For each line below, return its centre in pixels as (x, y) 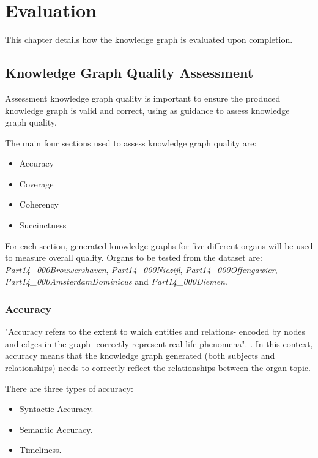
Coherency (39, 204)
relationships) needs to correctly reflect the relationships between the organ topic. (158, 368)
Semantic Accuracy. (56, 429)
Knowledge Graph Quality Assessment (129, 73)
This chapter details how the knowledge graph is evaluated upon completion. (149, 39)
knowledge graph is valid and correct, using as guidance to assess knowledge (147, 110)
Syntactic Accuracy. (56, 409)
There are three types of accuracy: (69, 388)
